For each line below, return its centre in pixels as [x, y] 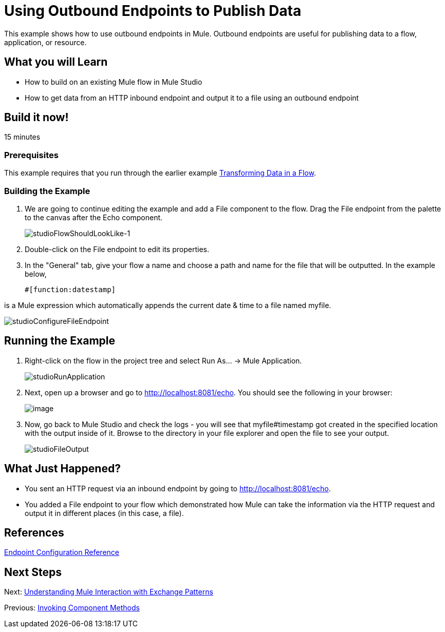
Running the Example [60, 341]
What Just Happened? [62, 469]
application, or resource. [45, 42]
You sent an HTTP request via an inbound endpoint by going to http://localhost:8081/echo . [178, 488]
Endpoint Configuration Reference [62, 552]
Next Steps [33, 572]
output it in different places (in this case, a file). [104, 513]
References [34, 533]
